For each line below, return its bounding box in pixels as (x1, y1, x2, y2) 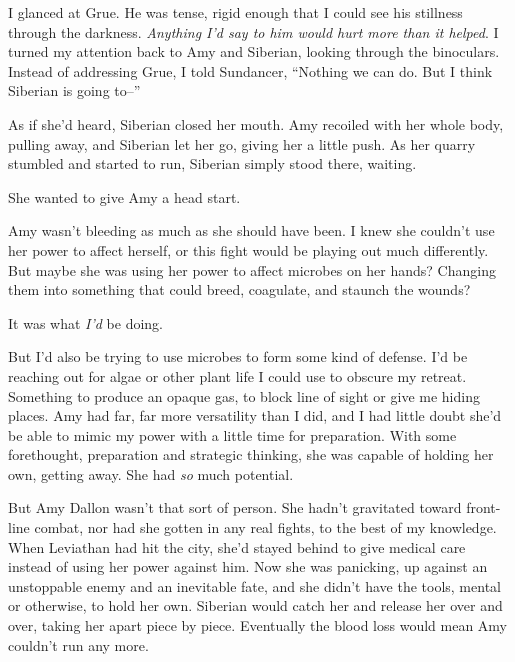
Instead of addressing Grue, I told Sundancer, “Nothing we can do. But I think (8, 60, 493, 81)
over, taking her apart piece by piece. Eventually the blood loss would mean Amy (8, 615, 508, 636)
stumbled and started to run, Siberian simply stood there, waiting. (8, 153, 417, 174)
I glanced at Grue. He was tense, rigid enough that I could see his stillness (8, 2, 463, 22)
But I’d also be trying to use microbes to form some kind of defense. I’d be (8, 346, 468, 367)
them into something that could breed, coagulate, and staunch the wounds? (8, 279, 471, 300)
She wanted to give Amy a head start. (8, 186, 241, 207)
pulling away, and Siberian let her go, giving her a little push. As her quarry (8, 133, 476, 154)
